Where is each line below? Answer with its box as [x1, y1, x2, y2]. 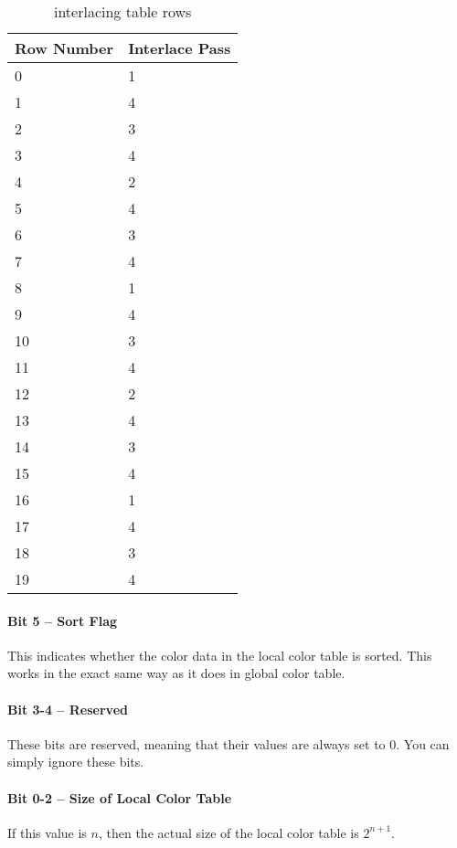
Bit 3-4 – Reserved [7, 699, 128, 718]
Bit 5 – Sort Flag [7, 610, 118, 630]
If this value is [7, 822, 87, 842]
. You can [396, 734, 450, 753]
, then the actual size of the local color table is [98, 822, 359, 842]
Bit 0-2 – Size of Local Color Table [7, 788, 232, 807]
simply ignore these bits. [7, 752, 144, 771]
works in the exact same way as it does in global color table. [7, 663, 345, 683]
